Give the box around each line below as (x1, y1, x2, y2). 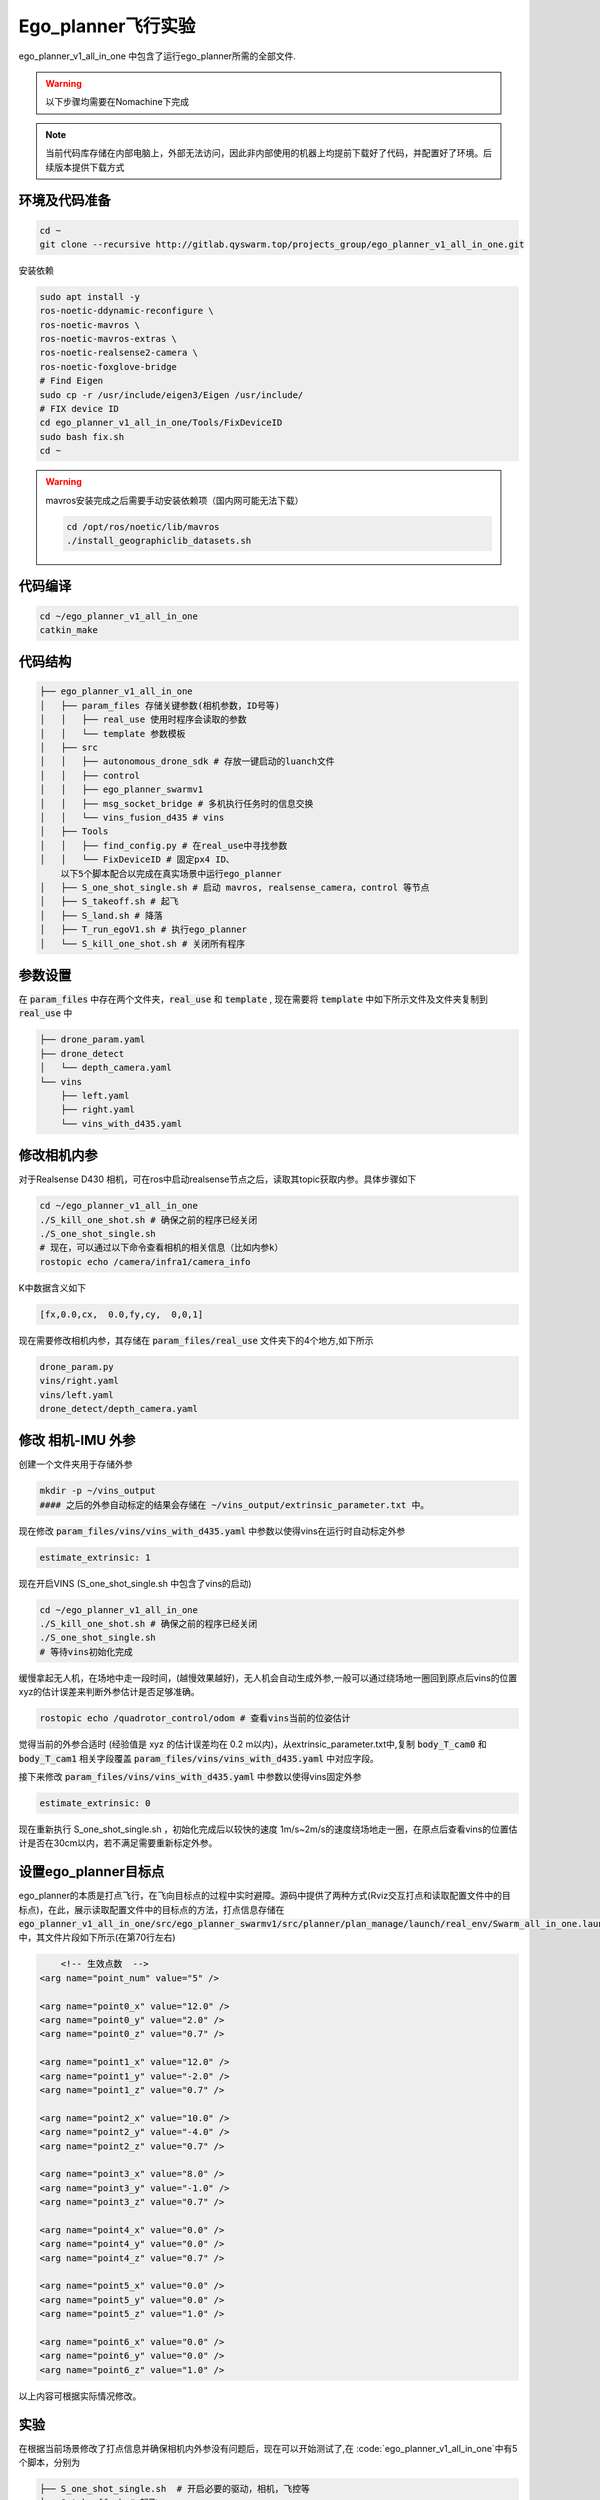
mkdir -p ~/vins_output (39, 1485, 157, 1497)
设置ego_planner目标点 (18, 1863, 165, 1880)
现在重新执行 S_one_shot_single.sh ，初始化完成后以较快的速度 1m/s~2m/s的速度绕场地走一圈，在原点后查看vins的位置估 (18, 1823, 518, 1835)
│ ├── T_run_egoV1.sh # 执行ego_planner (39, 924, 248, 935)
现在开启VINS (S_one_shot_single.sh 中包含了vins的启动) (18, 1577, 252, 1589)
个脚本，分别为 (18, 2456, 80, 2469)
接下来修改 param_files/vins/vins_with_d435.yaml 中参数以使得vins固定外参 (18, 1771, 362, 1782)
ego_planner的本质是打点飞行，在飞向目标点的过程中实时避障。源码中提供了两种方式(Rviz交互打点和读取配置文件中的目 (18, 1890, 511, 1902)
